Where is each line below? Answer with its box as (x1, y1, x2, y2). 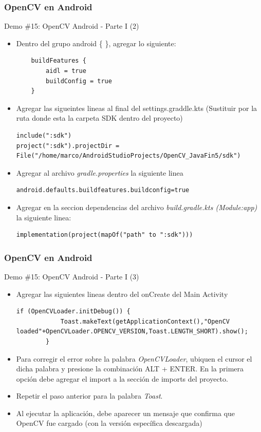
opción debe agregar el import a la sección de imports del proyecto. (16, 373, 228, 384)
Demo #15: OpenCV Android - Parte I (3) (4, 271, 139, 281)
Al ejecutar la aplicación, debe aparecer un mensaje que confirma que (16, 407, 235, 418)
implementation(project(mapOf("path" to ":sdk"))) (16, 231, 193, 239)
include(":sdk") (16, 132, 72, 139)
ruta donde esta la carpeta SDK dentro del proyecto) (16, 112, 183, 123)
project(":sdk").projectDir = (16, 142, 120, 149)
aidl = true (46, 67, 86, 74)
